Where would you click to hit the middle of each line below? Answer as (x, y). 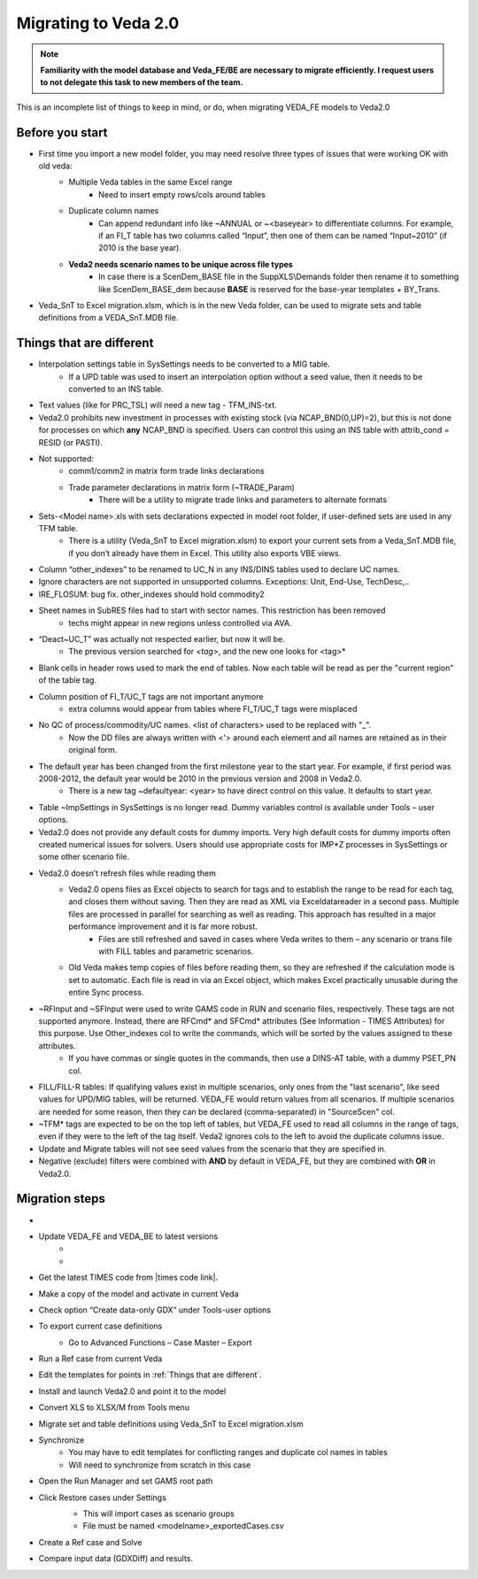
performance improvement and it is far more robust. (163, 926)
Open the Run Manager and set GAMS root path (126, 1481)
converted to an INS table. (116, 389)
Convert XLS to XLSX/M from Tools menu (114, 1407)
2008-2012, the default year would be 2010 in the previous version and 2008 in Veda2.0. (200, 778)
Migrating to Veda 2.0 (98, 23)
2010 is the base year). (140, 248)
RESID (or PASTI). (71, 442)
